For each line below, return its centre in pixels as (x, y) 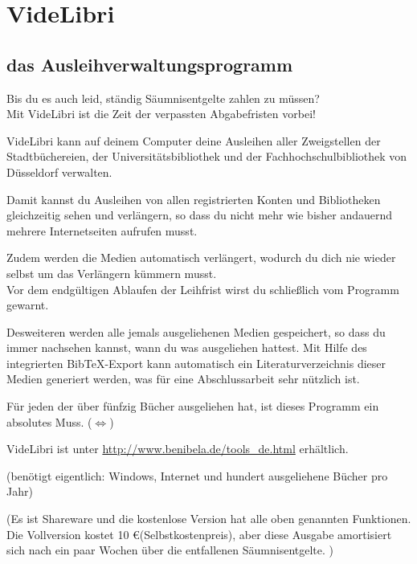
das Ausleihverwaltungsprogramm (150, 64)
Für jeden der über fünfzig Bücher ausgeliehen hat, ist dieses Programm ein (193, 406)
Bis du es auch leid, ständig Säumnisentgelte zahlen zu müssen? (163, 98)
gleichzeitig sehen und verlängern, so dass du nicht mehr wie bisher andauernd (200, 215)
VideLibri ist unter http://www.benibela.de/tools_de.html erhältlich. (178, 449)
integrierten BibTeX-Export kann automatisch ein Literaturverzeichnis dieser (196, 363)
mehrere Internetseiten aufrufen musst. (102, 230)
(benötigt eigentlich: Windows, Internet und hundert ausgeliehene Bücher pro (197, 475)
